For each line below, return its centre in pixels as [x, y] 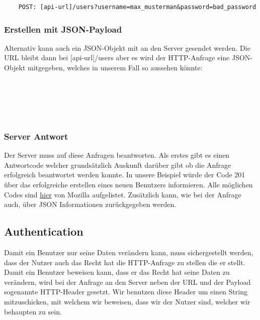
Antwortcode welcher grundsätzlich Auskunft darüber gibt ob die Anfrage [118, 165]
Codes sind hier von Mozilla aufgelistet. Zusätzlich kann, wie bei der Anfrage [123, 194]
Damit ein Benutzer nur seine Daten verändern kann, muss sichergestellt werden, [129, 252]
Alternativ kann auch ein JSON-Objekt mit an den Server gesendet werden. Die [127, 47]
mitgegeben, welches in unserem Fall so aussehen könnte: [115, 67]
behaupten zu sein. [33, 311]
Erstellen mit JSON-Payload [63, 29]
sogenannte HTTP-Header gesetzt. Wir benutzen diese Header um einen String [126, 292]
